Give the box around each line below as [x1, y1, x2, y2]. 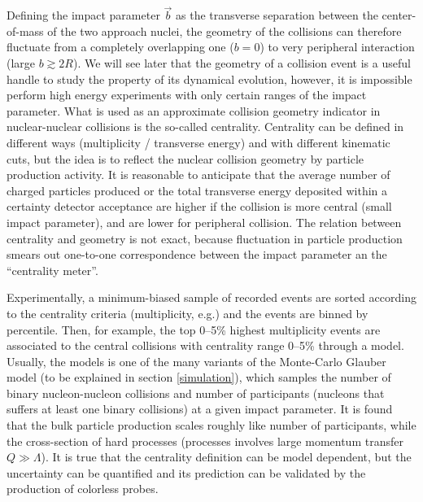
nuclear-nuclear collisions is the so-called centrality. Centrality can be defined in [7, 118, 404, 135]
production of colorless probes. [7, 480, 159, 497]
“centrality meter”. [7, 261, 98, 278]
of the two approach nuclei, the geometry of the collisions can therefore [47, 22, 402, 39]
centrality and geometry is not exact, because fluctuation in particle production [7, 229, 403, 247]
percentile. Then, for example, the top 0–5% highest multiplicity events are [7, 321, 381, 338]
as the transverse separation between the [176, 7, 378, 24]
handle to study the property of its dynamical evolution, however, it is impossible [7, 70, 412, 87]
